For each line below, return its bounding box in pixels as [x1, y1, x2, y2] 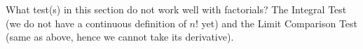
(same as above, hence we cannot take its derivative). [6, 29, 234, 44]
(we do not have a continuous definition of [6, 15, 186, 30]
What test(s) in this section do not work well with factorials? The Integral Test [6, 2, 347, 16]
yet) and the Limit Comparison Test [201, 15, 357, 30]
